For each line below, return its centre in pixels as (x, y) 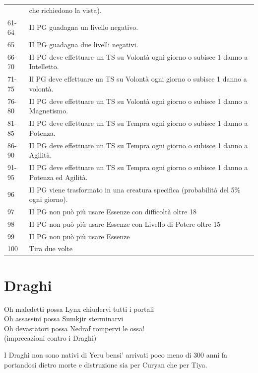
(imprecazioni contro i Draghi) (50, 338)
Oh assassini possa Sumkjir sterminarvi (64, 319)
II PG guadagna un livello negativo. (84, 27)
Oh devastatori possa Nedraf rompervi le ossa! (74, 328)
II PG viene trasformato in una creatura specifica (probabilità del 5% (135, 189)
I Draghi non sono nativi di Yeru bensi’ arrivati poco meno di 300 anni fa (116, 355)
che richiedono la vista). (65, 10)
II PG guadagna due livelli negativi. (84, 45)
